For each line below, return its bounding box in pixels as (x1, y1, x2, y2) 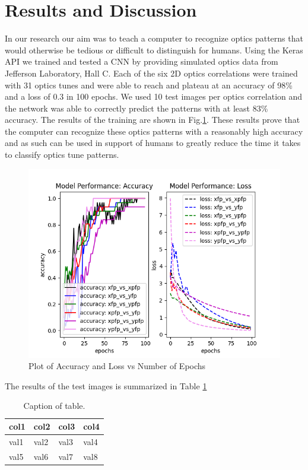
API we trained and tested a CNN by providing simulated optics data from (5, 55, 278, 68)
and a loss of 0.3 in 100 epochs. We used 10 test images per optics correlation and (5, 90, 303, 103)
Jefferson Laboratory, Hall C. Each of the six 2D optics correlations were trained (5, 66, 298, 79)
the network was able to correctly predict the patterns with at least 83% (5, 101, 268, 114)
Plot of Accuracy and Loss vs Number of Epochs (28, 360, 206, 372)
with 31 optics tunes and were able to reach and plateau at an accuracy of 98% (5, 78, 293, 91)
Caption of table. (23, 399, 85, 412)
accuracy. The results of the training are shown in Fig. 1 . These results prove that (5, 113, 300, 126)
